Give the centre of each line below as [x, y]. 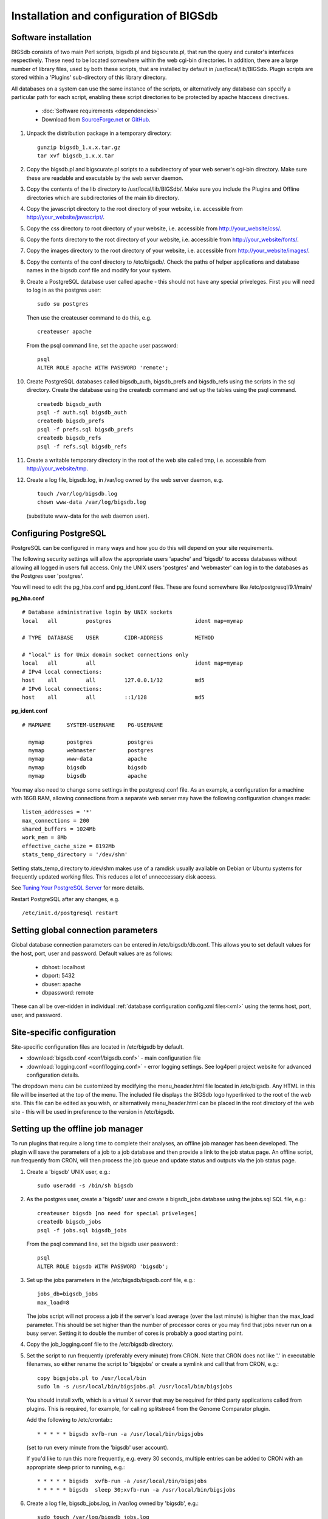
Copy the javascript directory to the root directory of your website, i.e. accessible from [135, 208]
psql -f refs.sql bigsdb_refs [82, 446]
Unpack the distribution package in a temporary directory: [99, 133]
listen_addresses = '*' [57, 812]
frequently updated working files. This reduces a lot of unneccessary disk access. [114, 877]
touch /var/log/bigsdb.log [77, 494]
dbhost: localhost [63, 967]
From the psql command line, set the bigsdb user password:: [102, 1244]
